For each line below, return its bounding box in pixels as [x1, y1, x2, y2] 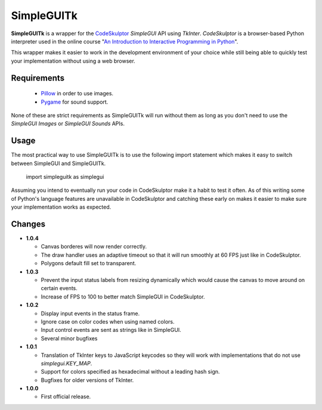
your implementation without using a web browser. [11, 57, 135, 64]
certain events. [41, 285, 78, 292]
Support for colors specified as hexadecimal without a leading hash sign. [41, 368, 220, 375]
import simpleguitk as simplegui [26, 173, 104, 180]
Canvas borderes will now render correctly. [41, 243, 147, 250]
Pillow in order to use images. [41, 90, 113, 97]
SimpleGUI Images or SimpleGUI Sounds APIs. [11, 120, 125, 128]
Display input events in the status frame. [41, 310, 140, 317]
